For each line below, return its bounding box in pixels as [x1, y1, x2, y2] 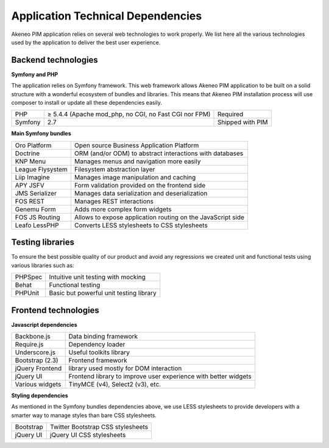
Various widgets [15, 380, 62, 388]
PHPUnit [15, 289, 40, 298]
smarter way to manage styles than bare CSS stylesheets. [11, 411, 157, 419]
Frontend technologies [11, 305, 100, 315]
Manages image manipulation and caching [74, 173, 196, 181]
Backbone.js [15, 332, 51, 340]
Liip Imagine [15, 173, 50, 181]
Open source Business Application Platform [74, 141, 199, 149]
